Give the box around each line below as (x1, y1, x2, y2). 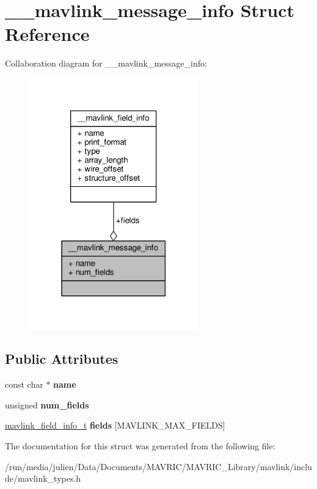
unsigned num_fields (5, 398, 89, 411)
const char (5, 378, 43, 391)
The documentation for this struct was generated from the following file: (5, 439, 275, 452)
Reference (5, 21, 90, 46)
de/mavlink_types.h (5, 472, 81, 485)
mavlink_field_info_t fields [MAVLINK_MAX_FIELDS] (5, 419, 225, 432)
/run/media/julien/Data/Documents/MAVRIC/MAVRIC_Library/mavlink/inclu (5, 460, 312, 473)
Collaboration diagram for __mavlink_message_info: (5, 57, 207, 70)
